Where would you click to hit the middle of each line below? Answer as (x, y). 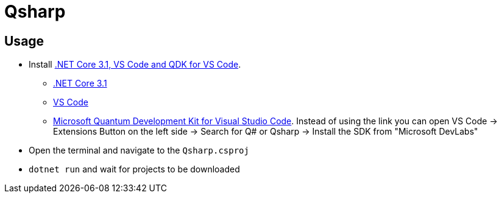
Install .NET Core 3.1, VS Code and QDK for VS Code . (135, 65)
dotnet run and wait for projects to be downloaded (134, 169)
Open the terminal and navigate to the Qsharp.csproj (139, 150)
